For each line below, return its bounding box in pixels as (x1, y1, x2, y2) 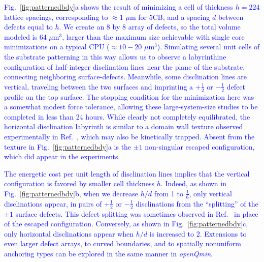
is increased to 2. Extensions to (149, 228, 247, 239)
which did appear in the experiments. (4, 151, 120, 162)
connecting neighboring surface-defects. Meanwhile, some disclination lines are (4, 71, 247, 82)
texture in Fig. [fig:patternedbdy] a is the (4, 141, 131, 152)
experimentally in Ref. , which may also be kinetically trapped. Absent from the (4, 131, 255, 141)
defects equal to (4, 21, 53, 32)
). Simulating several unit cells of (157, 41, 260, 52)
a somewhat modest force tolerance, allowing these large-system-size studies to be (4, 101, 258, 112)
